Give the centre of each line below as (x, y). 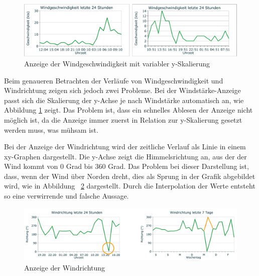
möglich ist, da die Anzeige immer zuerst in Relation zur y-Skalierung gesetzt (123, 119)
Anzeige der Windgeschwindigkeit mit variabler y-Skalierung (117, 63)
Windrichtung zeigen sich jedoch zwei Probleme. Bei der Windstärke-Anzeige (122, 90)
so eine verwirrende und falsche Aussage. (67, 196)
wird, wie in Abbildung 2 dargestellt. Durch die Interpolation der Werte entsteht (130, 186)
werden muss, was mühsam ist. (51, 129)
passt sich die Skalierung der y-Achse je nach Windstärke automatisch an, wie (124, 100)
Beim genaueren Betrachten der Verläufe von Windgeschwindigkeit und (114, 80)
